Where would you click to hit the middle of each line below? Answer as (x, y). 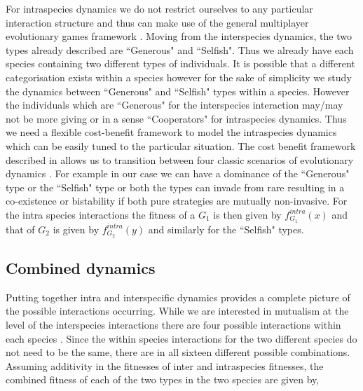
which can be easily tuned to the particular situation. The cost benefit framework (181, 145)
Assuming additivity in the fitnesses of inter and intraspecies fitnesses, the (165, 365)
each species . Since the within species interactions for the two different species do (181, 338)
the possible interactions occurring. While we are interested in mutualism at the (177, 311)
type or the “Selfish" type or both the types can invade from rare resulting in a (175, 187)
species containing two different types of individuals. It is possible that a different (180, 63)
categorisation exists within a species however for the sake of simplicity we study (179, 77)
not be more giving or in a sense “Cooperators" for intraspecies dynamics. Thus (176, 118)
